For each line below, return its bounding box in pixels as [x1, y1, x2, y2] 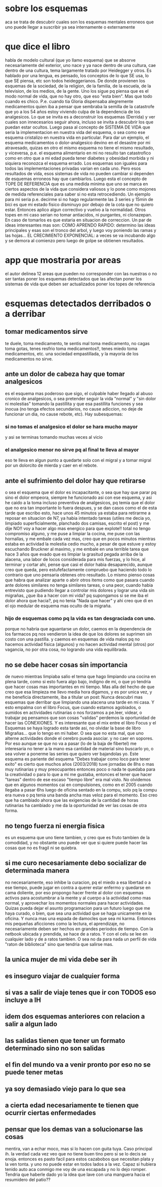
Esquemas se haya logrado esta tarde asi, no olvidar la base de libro [5, 725, 141, 731]
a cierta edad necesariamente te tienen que [5, 1101, 139, 1109]
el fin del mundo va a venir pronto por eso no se [5, 1061, 151, 1069]
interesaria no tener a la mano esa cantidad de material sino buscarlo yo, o [5, 746, 154, 752]
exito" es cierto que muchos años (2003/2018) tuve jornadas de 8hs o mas [5, 761, 154, 767]
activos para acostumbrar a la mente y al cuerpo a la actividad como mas [5, 895, 151, 901]
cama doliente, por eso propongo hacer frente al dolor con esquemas [5, 890, 144, 895]
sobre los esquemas [5, 3, 88, 14]
